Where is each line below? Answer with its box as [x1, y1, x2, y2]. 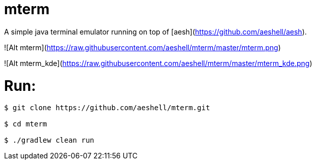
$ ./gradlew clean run [4, 136, 95, 145]
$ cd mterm [4, 120, 47, 128]
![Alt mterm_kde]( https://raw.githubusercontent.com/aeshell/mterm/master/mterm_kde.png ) [4, 58, 312, 68]
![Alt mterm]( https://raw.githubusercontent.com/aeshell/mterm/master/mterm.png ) [4, 43, 281, 52]
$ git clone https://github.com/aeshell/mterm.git [4, 104, 210, 112]
